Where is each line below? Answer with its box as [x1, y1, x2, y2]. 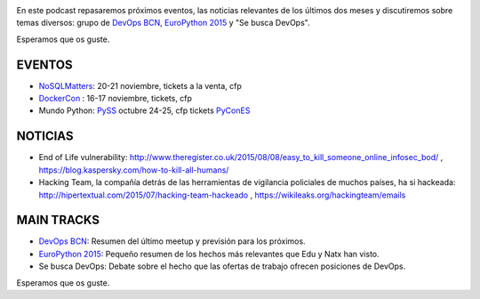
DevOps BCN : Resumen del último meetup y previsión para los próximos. [38, 236, 306, 246]
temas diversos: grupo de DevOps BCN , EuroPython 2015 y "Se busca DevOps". [16, 18, 310, 28]
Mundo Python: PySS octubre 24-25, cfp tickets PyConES [38, 105, 251, 116]
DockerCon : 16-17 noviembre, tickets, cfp [38, 93, 193, 104]
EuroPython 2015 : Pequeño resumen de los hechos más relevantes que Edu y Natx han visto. [38, 248, 380, 259]
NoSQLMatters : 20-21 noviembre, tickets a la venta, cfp [38, 80, 242, 91]
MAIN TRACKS [16, 213, 100, 228]
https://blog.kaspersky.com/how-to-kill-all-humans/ [38, 165, 229, 175]
